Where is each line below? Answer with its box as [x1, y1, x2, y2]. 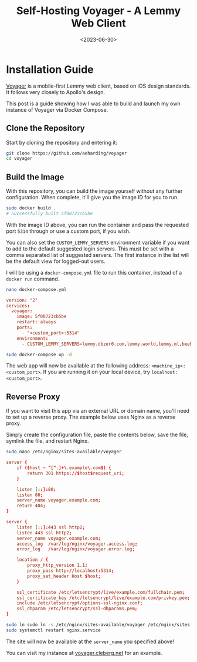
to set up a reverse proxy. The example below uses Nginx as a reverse [6, 413, 176, 421]
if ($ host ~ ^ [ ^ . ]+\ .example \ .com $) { [16, 465, 111, 471]
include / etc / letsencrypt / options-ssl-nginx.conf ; [16, 600, 143, 606]
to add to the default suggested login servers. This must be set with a [6, 245, 174, 252]
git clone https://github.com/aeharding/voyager [6, 150, 127, 156]
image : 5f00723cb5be [16, 313, 67, 320]
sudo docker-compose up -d [6, 352, 72, 357]
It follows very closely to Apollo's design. [6, 88, 106, 95]
